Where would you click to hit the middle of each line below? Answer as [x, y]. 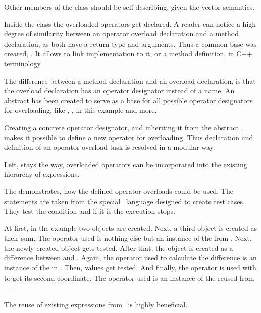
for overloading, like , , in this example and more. [81, 110]
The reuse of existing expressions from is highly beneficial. [96, 304]
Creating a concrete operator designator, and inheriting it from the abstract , [124, 127]
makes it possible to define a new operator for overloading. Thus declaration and [129, 137]
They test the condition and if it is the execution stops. [90, 211]
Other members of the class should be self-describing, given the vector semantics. [129, 7]
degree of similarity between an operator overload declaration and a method [122, 34]
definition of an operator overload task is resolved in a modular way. [110, 147]
